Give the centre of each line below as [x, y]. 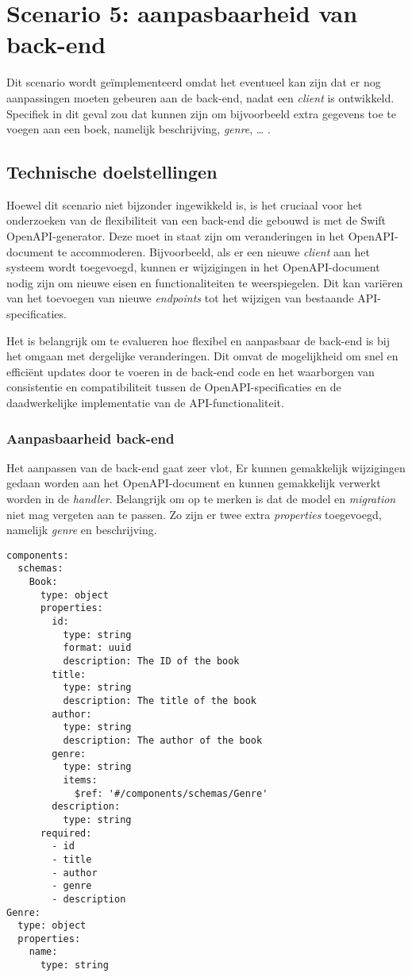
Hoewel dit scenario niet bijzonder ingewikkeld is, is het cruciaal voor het [185, 204]
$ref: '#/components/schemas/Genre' [171, 793]
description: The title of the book [160, 701]
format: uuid [97, 648]
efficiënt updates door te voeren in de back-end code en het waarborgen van [191, 371]
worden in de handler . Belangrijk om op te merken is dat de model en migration [201, 499]
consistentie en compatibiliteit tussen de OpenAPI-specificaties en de [174, 387]
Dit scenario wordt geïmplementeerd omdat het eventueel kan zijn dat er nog [194, 82]
